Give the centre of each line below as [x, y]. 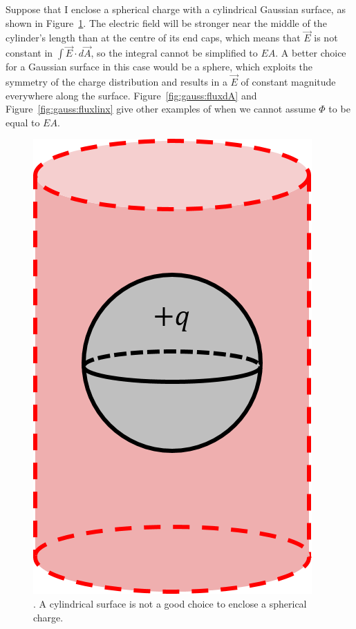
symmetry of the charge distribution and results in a [116, 82]
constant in [29, 53]
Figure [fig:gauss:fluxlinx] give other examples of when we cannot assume [161, 109]
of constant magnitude [288, 82]
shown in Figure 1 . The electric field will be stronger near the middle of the [166, 22]
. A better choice [311, 53]
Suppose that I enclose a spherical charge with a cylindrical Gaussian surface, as [176, 9]
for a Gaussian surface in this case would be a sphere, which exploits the [159, 67]
